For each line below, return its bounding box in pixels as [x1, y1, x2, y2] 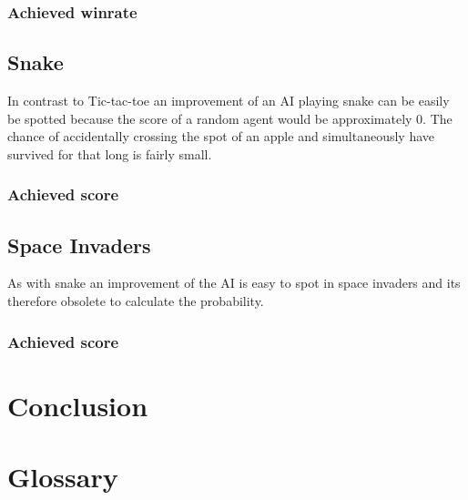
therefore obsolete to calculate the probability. [7, 291, 264, 311]
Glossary [7, 458, 118, 495]
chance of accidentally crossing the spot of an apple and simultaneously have [7, 127, 435, 146]
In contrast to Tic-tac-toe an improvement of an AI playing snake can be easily [7, 91, 450, 110]
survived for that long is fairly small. [7, 144, 212, 163]
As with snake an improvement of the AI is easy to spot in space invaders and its [7, 273, 461, 292]
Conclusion [7, 386, 148, 423]
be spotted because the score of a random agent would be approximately [7, 108, 412, 128]
